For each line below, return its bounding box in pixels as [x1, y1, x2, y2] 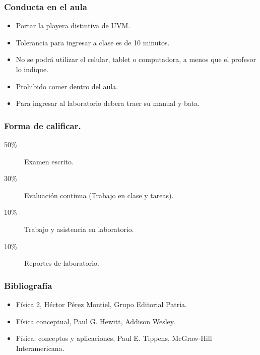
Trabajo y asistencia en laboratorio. [24, 223, 134, 234]
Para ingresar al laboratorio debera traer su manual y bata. [16, 98, 200, 108]
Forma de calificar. [4, 119, 81, 132]
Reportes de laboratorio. [24, 258, 99, 268]
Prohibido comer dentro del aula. [16, 81, 118, 91]
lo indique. [16, 64, 48, 74]
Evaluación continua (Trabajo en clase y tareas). [24, 190, 174, 200]
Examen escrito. [24, 156, 74, 166]
